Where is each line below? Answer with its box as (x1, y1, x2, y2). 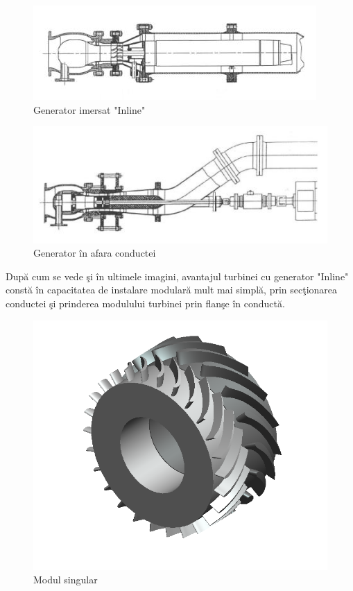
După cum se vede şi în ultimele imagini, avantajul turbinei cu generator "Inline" (6, 268, 349, 283)
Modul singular (33, 572, 98, 587)
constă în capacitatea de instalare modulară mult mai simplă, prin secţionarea (6, 282, 338, 297)
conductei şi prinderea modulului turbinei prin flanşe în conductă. (6, 296, 285, 311)
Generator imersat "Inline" (33, 102, 146, 117)
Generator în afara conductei (33, 246, 156, 260)
